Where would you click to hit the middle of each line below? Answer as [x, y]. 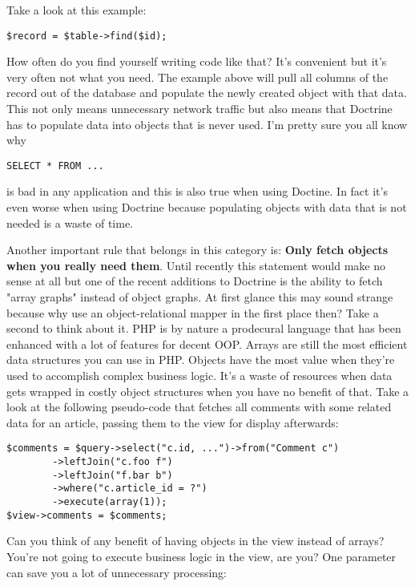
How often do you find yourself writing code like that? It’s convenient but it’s [197, 61]
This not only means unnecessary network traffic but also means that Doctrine [199, 109]
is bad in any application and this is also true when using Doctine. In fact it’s [197, 191]
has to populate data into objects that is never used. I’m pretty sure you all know [207, 124]
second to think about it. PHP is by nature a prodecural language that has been [204, 328]
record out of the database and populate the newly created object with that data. [207, 93]
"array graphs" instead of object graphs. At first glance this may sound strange [200, 297]
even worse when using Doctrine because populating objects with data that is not [207, 207]
